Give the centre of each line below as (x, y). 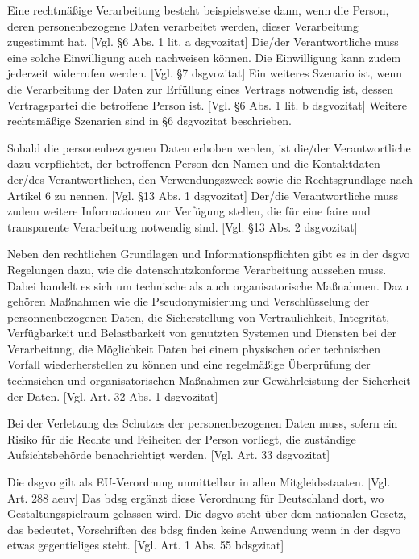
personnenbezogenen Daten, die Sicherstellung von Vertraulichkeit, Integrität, (199, 317)
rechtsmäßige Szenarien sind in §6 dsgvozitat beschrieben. (149, 121)
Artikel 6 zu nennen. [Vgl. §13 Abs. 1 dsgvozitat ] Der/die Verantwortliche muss (203, 195)
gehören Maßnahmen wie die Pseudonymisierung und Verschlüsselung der (189, 301)
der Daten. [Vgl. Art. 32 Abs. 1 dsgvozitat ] (113, 396)
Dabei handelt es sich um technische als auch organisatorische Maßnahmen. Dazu (208, 285)
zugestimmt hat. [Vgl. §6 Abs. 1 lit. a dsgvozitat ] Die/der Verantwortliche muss (203, 42)
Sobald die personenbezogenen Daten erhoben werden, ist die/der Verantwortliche (209, 147)
